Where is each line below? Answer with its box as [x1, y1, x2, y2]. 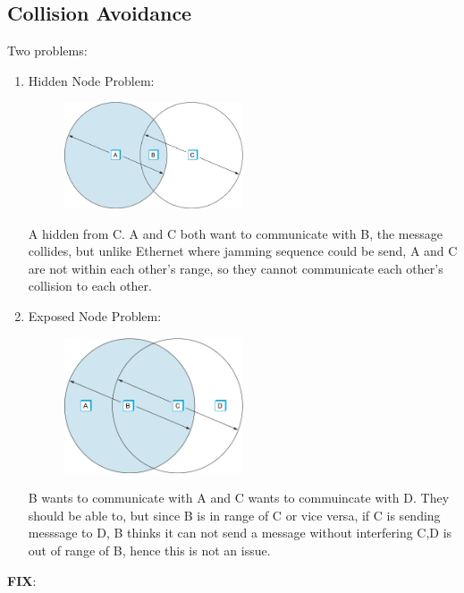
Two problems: [7, 41, 88, 60]
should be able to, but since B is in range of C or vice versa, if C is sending [28, 505, 441, 524]
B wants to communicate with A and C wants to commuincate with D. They [28, 488, 450, 507]
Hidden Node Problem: [28, 71, 155, 89]
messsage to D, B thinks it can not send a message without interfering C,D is [28, 523, 452, 542]
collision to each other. [28, 276, 152, 295]
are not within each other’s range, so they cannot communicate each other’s [28, 258, 443, 277]
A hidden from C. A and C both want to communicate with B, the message [28, 224, 443, 242]
